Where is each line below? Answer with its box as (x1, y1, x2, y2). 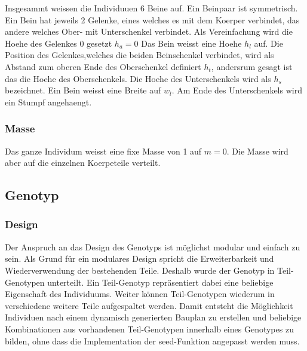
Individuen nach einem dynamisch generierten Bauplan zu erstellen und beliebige (5, 311, 302, 323)
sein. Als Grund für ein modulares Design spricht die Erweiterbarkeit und (5, 252, 274, 265)
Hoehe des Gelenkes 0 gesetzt (5, 37, 112, 49)
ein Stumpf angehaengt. (5, 95, 92, 108)
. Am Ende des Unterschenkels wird (171, 84, 302, 96)
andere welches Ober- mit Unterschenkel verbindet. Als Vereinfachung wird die (5, 25, 293, 38)
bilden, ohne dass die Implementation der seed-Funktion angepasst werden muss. (5, 334, 300, 347)
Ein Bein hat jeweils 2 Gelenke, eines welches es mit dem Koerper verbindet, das (5, 13, 300, 26)
